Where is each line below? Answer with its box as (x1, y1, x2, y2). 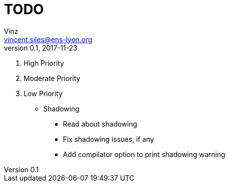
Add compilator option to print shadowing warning (63, 150, 226, 159)
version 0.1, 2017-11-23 (4, 43, 78, 52)
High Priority (24, 58, 64, 67)
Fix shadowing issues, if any (63, 134, 154, 143)
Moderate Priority (24, 74, 81, 82)
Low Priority (24, 89, 63, 98)
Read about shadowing (63, 119, 138, 128)
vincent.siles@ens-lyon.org (4, 35, 92, 44)
